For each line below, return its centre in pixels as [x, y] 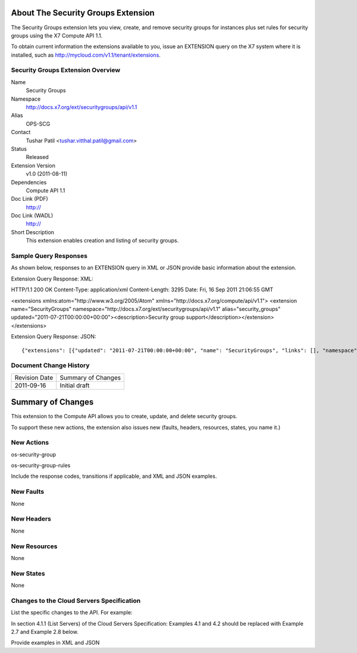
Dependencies [29, 182]
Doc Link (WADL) [32, 216]
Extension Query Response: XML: [52, 279]
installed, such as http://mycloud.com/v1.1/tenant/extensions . [86, 55]
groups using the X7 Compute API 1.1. [57, 35]
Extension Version [33, 165]
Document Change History [50, 365]
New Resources [34, 546]
